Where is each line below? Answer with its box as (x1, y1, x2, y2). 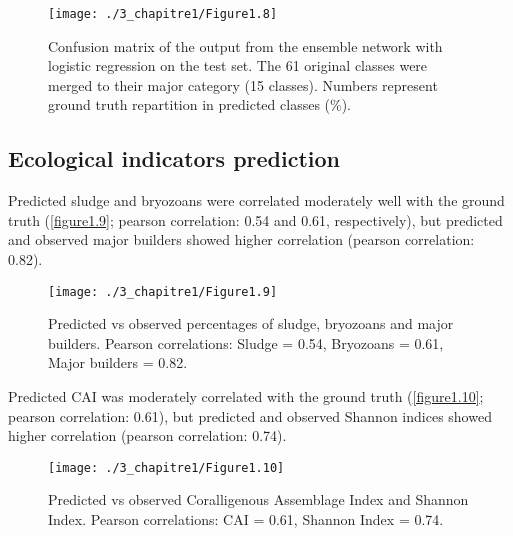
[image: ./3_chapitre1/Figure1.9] (48, 284, 278, 299)
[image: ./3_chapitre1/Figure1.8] (48, 7, 278, 21)
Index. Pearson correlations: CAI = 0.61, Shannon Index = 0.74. (48, 509, 444, 530)
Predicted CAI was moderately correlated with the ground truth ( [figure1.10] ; (8, 386, 484, 407)
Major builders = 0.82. (48, 352, 188, 373)
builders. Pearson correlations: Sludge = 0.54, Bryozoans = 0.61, (48, 332, 444, 353)
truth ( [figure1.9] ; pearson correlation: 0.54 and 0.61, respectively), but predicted (8, 209, 503, 230)
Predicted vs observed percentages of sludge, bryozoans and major (48, 313, 454, 334)
